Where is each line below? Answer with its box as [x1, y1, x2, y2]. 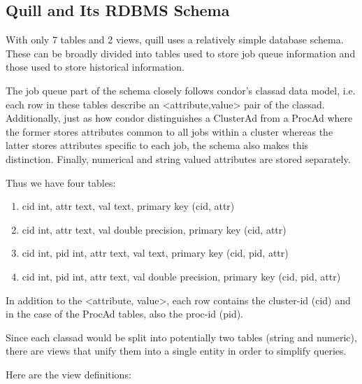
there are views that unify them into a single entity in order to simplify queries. [6, 343, 347, 358]
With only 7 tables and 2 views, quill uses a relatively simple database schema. [6, 32, 344, 47]
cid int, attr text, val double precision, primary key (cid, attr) [22, 222, 287, 236]
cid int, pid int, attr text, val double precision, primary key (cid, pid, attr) [22, 269, 341, 283]
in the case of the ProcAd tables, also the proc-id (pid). [6, 306, 244, 321]
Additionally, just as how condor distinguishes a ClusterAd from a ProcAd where [6, 111, 353, 125]
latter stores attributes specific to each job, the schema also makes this [6, 138, 309, 152]
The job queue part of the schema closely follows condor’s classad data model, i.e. [6, 83, 356, 97]
